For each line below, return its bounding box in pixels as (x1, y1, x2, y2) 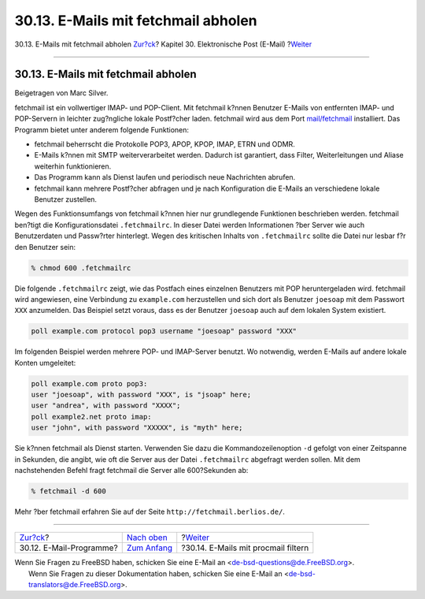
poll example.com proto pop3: (31, 379, 148, 388)
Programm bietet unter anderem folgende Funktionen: (14, 125, 189, 134)
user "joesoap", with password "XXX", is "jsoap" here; (31, 390, 252, 400)
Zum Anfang (126, 542, 173, 553)
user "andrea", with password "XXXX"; (31, 401, 181, 410)
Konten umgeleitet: (14, 358, 76, 367)
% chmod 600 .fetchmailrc (31, 263, 131, 272)
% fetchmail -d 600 (31, 486, 106, 496)
